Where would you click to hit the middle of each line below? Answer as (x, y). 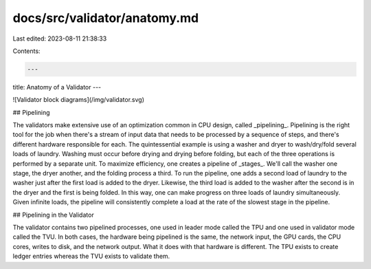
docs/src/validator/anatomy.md (106, 18)
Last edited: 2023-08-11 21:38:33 (60, 39)
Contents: (26, 51)
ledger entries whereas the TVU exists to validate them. (91, 256)
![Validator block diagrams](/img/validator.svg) (78, 100)
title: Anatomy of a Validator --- (57, 87)
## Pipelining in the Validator (53, 215)
